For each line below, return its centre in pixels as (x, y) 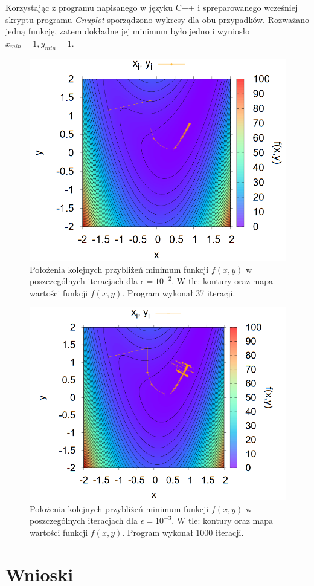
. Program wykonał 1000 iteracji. (183, 532)
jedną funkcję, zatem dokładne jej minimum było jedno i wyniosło (128, 31)
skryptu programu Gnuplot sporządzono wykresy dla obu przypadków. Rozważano (157, 19)
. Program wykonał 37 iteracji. (179, 292)
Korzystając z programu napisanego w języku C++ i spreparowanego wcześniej (152, 7)
